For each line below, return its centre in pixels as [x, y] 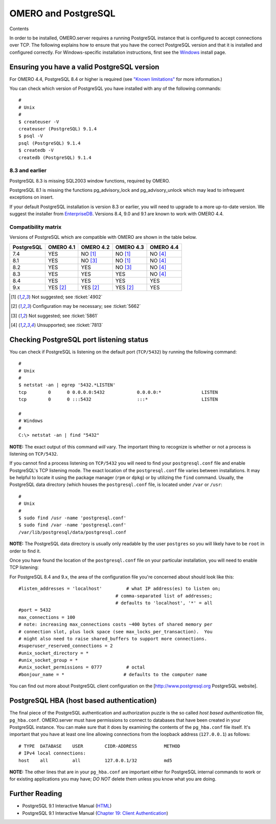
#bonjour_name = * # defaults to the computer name [113, 674]
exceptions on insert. [31, 197]
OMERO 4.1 [62, 247]
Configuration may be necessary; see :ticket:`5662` [87, 306]
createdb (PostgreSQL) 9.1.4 [55, 158]
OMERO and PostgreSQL [62, 13]
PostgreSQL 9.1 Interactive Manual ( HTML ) [67, 806]
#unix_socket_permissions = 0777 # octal [82, 667]
